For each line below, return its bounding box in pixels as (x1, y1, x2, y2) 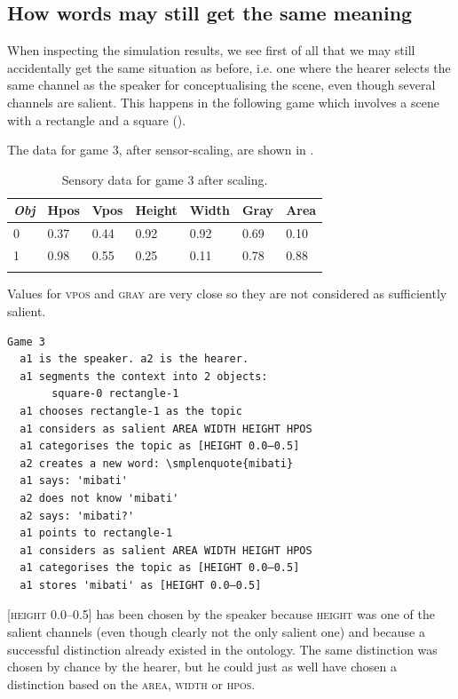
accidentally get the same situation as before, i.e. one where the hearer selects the (7, 58, 451, 76)
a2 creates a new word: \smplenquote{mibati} (20, 457, 294, 470)
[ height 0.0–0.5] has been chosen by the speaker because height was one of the (7, 605, 435, 624)
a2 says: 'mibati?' (20, 509, 135, 522)
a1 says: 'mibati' (20, 474, 129, 488)
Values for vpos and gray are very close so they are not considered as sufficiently (7, 284, 447, 303)
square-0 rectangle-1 (51, 387, 179, 401)
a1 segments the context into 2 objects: (20, 369, 268, 383)
